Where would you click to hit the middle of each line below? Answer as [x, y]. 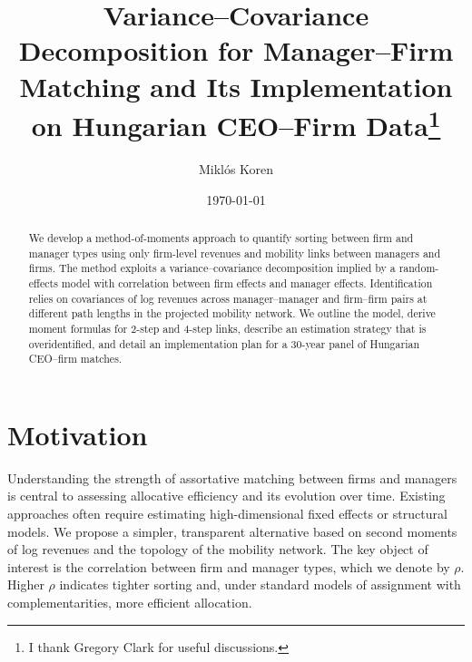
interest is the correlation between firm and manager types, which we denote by [229, 566]
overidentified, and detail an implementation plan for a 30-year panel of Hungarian [224, 343]
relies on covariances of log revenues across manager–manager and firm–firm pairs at [228, 298]
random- [419, 268]
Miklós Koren [236, 169]
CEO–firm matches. [75, 359]
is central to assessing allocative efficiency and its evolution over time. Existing [226, 496]
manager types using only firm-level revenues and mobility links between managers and [235, 253]
